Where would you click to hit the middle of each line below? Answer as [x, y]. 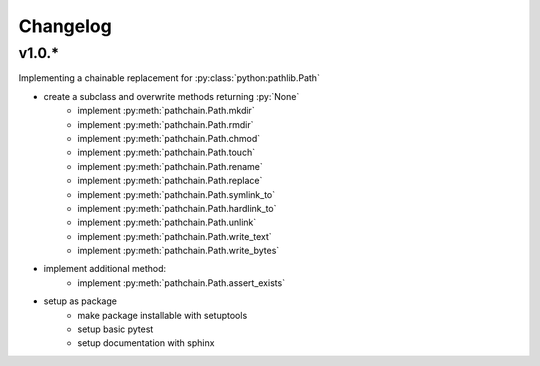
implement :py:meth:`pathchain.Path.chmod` [169, 138]
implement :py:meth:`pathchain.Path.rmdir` [165, 124]
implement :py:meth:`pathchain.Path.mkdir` [166, 111]
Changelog [65, 26]
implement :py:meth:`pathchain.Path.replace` [170, 181]
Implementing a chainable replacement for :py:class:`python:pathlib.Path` [169, 78]
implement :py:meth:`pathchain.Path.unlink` [167, 222]
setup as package [80, 301]
